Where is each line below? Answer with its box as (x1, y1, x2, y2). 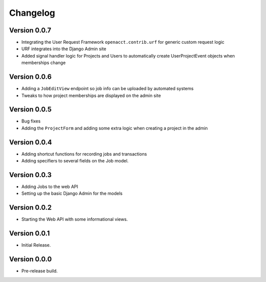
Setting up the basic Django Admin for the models (21, 190, 123, 196)
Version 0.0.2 (9, 203, 52, 212)
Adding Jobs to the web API (21, 184, 78, 189)
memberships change (21, 60, 66, 66)
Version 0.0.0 (9, 255, 52, 263)
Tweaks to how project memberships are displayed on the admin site (21, 93, 161, 98)
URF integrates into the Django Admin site (21, 46, 106, 52)
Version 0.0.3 (9, 170, 52, 179)
